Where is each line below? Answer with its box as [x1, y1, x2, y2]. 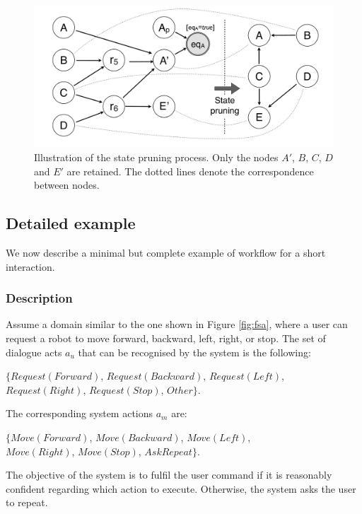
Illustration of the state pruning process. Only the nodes [34, 150, 279, 164]
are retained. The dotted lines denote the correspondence [66, 163, 314, 178]
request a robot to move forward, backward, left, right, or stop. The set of [6, 330, 326, 345]
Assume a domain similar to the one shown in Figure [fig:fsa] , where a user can [6, 317, 348, 332]
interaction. [6, 259, 55, 274]
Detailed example [6, 212, 136, 234]
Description [6, 289, 73, 307]
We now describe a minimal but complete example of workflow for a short [6, 245, 326, 259]
